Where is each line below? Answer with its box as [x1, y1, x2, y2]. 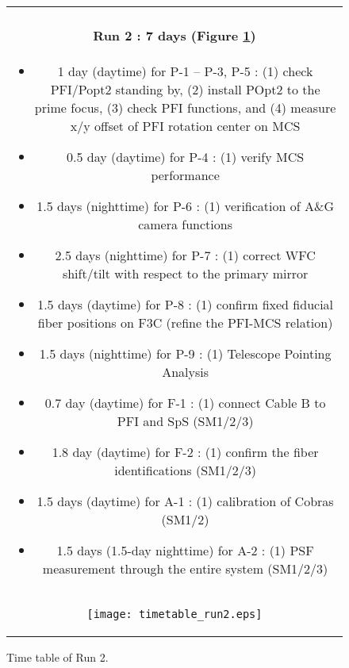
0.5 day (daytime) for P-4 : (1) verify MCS [67, 147, 305, 166]
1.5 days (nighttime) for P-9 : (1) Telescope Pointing [39, 344, 332, 363]
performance [151, 165, 220, 184]
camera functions [138, 214, 232, 233]
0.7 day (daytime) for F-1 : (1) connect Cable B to [44, 393, 326, 412]
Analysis [162, 362, 209, 381]
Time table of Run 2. [6, 648, 109, 665]
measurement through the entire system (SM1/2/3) [42, 559, 328, 578]
